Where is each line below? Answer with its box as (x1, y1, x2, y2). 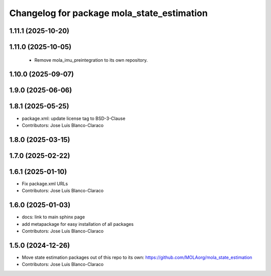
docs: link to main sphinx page (22, 214, 85, 220)
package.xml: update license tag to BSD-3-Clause (22, 115, 125, 121)
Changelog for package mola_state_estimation (9, 8, 208, 19)
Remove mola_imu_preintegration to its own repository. (34, 57, 148, 63)
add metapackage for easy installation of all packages (22, 221, 134, 227)
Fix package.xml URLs (22, 181, 68, 187)
